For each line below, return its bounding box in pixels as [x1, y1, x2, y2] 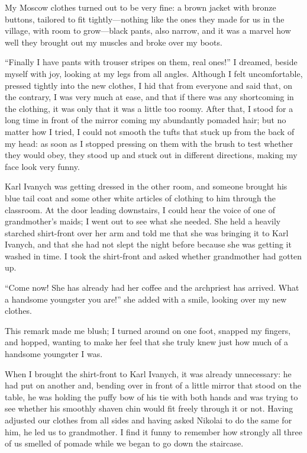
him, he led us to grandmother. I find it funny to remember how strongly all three [5, 425, 302, 438]
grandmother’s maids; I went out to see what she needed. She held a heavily [5, 215, 281, 227]
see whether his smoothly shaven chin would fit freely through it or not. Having [5, 402, 293, 415]
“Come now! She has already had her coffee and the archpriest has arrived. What [5, 281, 299, 294]
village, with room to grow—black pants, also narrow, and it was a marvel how [5, 24, 291, 37]
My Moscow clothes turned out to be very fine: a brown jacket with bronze [5, 1, 276, 13]
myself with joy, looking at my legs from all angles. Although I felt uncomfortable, [5, 67, 303, 79]
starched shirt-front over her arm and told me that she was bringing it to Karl [5, 226, 289, 239]
